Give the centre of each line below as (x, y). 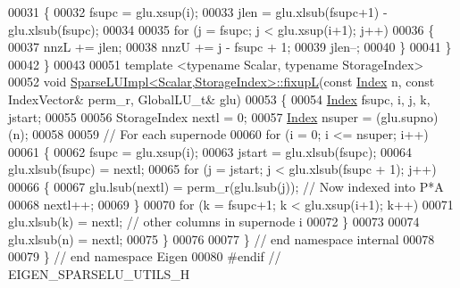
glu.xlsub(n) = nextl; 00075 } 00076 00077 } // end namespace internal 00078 (222, 239)
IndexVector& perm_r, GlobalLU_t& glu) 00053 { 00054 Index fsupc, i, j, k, (219, 99)
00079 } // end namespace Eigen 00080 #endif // (145, 256)
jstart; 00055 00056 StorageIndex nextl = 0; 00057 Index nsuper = (190, 116)
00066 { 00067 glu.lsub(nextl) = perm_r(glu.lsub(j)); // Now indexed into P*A (226, 186)
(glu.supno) (407, 116)
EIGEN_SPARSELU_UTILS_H (99, 273)
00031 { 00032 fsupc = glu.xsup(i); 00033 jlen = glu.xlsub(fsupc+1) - (198, 12)
